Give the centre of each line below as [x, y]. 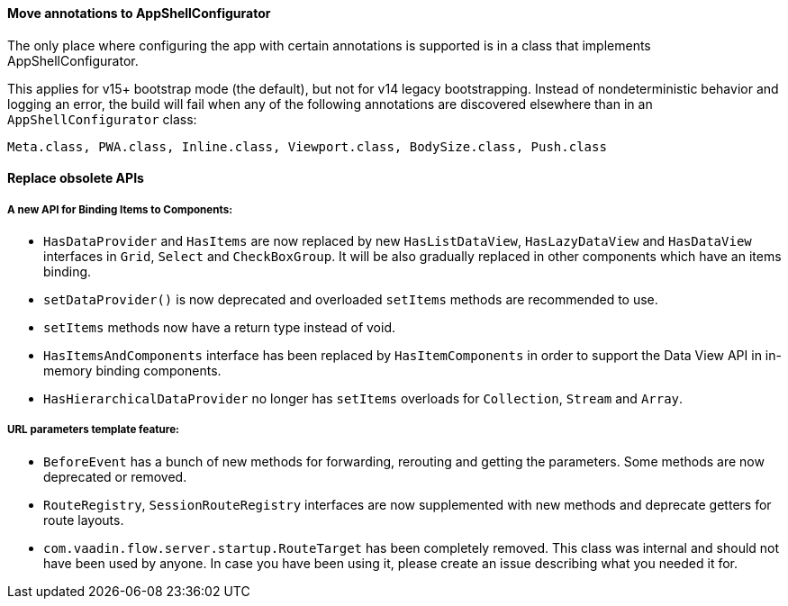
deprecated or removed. [115, 476]
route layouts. [84, 520]
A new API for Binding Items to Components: [120, 209]
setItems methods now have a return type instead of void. [220, 327]
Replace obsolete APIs [76, 178]
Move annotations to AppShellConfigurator [139, 13]
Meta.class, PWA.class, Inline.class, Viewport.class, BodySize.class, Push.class [307, 146]
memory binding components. [132, 371]
